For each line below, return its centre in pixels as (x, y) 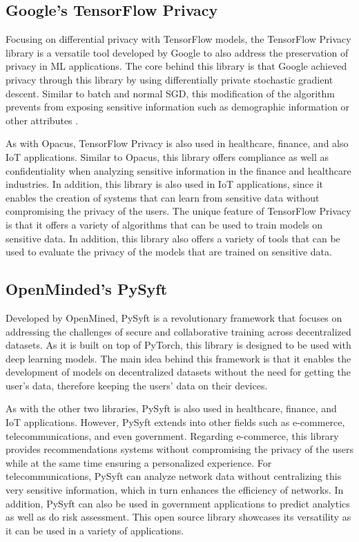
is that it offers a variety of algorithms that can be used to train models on (164, 224)
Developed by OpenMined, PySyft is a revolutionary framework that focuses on (174, 317)
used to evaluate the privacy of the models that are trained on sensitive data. (169, 252)
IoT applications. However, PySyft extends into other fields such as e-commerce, (175, 422)
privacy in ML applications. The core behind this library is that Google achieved (176, 66)
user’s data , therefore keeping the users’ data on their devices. (137, 385)
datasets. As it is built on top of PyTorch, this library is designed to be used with (178, 345)
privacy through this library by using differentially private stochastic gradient (169, 79)
